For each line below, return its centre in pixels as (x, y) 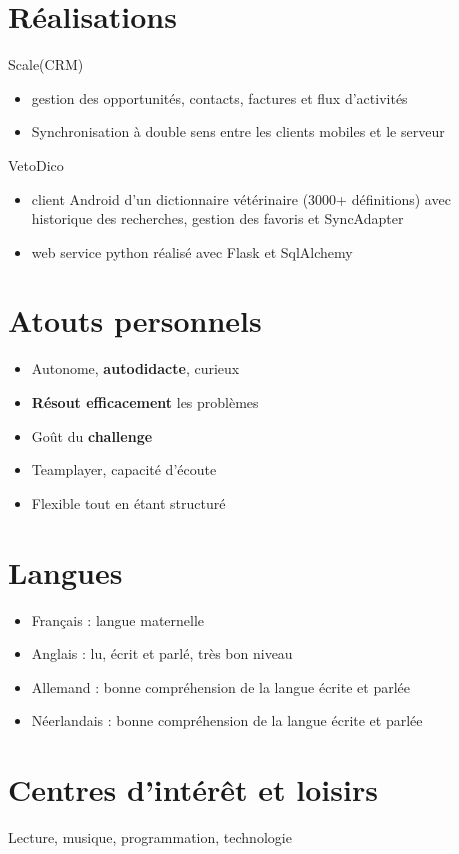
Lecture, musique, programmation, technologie (150, 837)
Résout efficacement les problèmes (145, 402)
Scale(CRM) (46, 64)
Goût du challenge (92, 435)
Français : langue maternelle (118, 619)
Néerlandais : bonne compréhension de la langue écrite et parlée (227, 720)
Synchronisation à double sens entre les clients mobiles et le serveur (238, 131)
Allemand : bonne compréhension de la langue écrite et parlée (220, 686)
